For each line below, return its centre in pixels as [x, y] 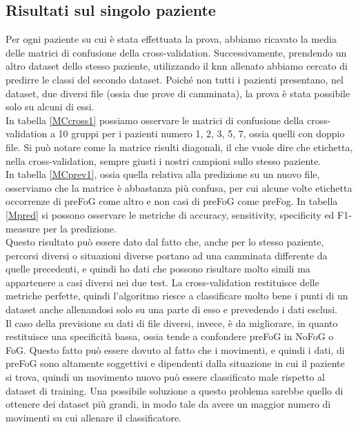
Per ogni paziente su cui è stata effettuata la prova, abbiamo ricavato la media [171, 39]
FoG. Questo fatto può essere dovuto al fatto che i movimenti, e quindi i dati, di [175, 349]
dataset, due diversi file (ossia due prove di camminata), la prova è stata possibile [178, 93]
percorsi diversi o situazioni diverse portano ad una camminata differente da [167, 255]
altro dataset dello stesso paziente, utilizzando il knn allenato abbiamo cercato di [177, 66]
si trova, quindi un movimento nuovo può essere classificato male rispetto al [165, 377]
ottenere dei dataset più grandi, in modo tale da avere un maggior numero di [168, 404]
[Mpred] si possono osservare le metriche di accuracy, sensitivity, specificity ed [170, 214]
